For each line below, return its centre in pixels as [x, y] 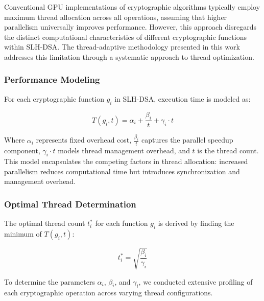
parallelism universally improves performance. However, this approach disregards [130, 27]
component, [22, 150]
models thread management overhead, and [124, 150]
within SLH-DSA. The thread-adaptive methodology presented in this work [122, 47]
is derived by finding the [196, 223]
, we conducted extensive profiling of [196, 281]
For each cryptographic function [54, 98]
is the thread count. [228, 150]
